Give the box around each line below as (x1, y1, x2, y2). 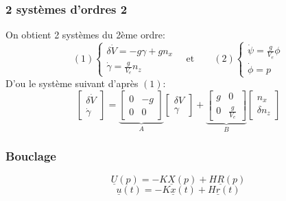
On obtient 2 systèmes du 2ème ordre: (5, 27, 165, 42)
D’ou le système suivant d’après (5, 76, 139, 91)
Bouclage (5, 147, 56, 164)
